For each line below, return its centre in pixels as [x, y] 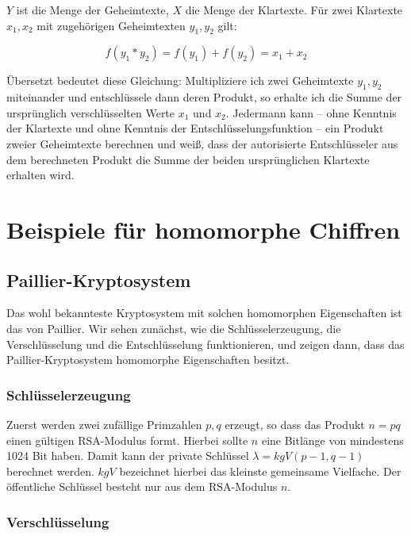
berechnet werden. [50, 471]
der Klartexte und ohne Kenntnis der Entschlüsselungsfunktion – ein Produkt [195, 128]
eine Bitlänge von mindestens [332, 440]
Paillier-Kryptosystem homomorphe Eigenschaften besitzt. [148, 360]
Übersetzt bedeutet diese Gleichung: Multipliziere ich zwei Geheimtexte [180, 80]
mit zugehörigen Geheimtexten [111, 25]
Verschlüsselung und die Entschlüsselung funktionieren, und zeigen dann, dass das [205, 344]
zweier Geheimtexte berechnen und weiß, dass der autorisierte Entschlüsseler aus [202, 143]
